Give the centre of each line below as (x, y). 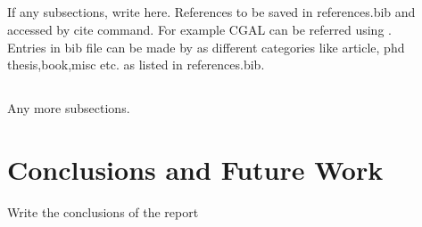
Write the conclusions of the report (103, 211)
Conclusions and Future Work (195, 169)
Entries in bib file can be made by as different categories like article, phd (206, 47)
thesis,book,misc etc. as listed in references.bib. (136, 65)
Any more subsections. (69, 108)
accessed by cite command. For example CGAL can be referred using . (199, 29)
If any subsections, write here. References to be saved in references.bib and (211, 12)
